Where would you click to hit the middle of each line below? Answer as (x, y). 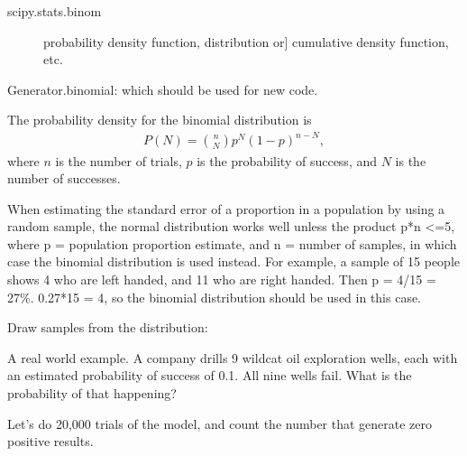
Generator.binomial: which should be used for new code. (163, 89)
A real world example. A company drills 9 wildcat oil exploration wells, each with (233, 357)
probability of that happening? (92, 393)
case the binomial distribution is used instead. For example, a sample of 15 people (234, 261)
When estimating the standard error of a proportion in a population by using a (226, 208)
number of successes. (64, 178)
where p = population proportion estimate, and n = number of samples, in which (232, 243)
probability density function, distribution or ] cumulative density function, (246, 41)
